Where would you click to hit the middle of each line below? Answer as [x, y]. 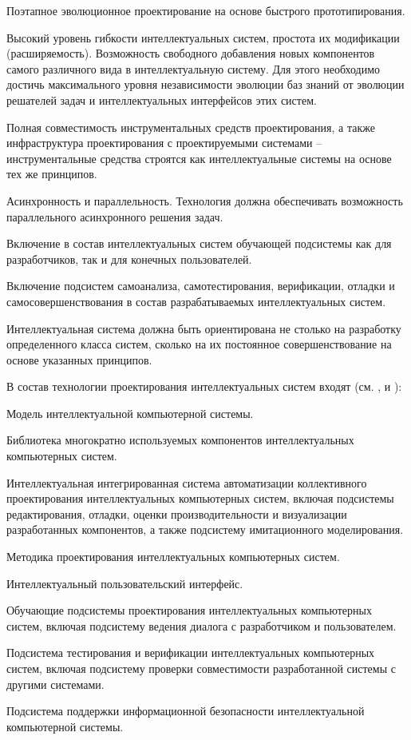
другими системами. [55, 684]
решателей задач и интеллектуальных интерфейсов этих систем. [162, 99]
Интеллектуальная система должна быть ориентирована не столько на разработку [204, 328]
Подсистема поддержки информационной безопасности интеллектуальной [186, 711]
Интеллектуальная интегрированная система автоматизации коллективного [187, 482]
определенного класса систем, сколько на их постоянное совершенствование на [199, 344]
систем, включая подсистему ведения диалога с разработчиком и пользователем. [202, 625]
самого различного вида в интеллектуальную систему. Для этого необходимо [194, 68]
